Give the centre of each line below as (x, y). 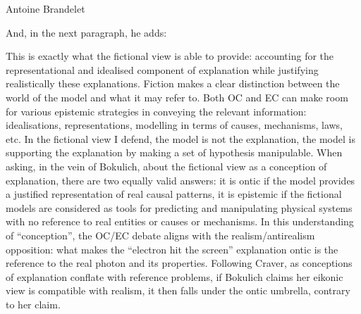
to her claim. (33, 304)
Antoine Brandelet (45, 8)
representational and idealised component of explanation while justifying (162, 69)
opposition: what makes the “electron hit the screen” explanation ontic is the (172, 249)
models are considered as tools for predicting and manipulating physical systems (179, 207)
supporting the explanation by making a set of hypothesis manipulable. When (174, 152)
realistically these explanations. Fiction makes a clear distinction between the (173, 83)
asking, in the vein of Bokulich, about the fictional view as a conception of (166, 166)
